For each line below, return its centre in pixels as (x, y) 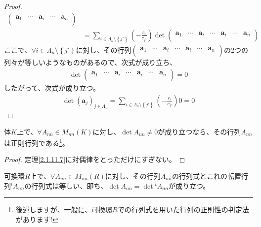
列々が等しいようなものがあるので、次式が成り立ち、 (90, 62)
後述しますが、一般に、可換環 (64, 210)
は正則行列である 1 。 (37, 142)
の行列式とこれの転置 (206, 176)
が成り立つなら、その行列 (199, 131)
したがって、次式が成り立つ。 (52, 88)
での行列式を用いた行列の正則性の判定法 (183, 210)
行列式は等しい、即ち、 (69, 185)
